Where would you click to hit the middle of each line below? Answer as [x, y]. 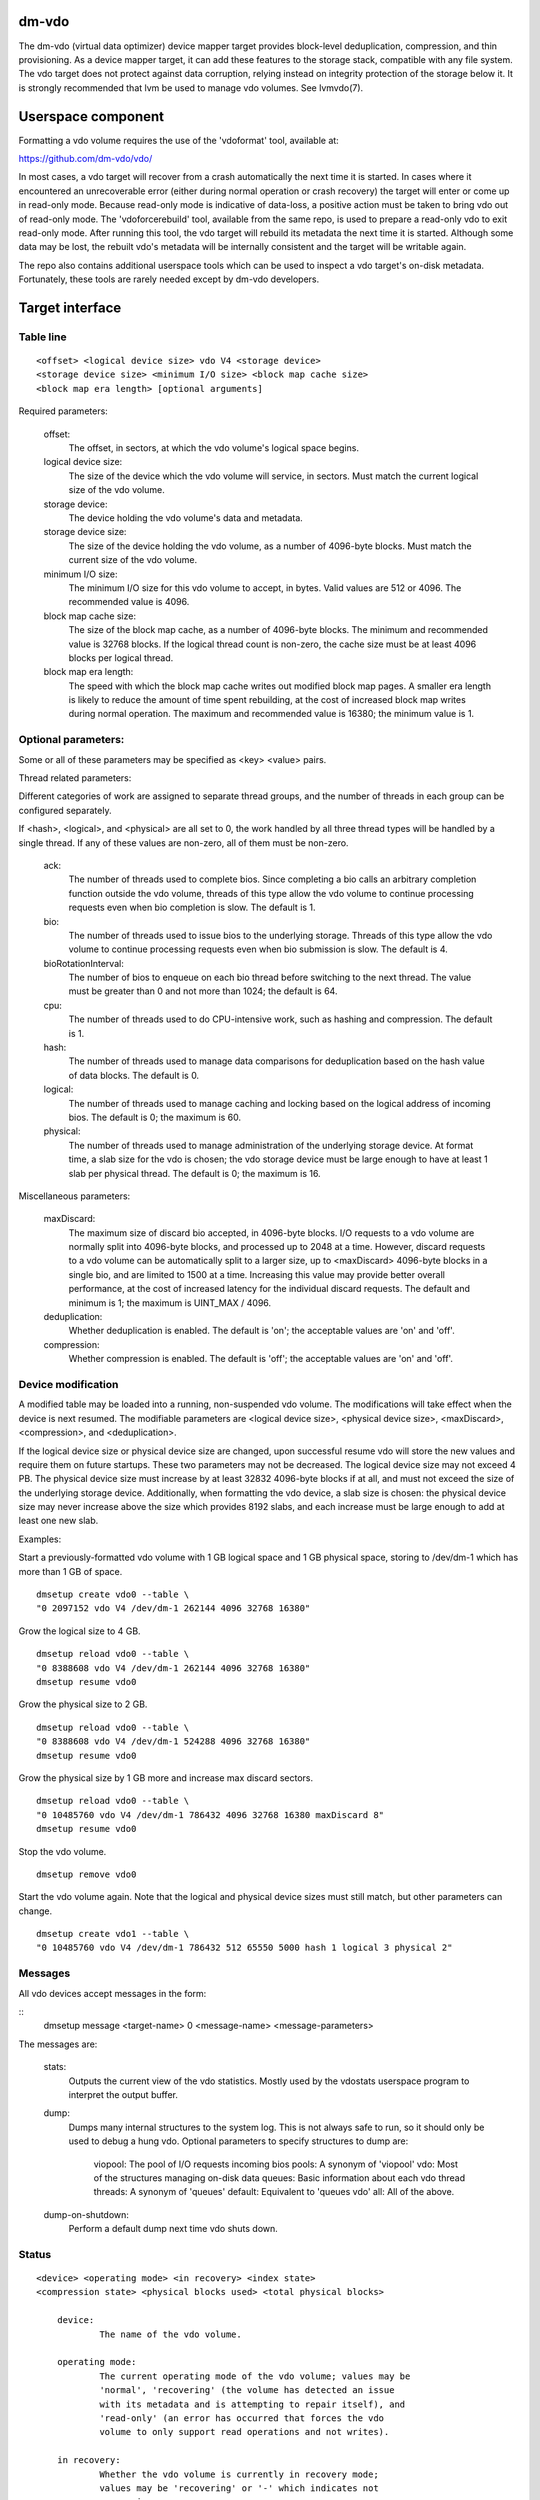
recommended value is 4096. [129, 602]
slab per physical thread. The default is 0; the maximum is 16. [194, 1173]
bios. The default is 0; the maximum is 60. [155, 1117]
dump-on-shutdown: [86, 2214]
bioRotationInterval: [83, 963]
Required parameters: [63, 411]
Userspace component [91, 116]
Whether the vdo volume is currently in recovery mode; [239, 2474]
